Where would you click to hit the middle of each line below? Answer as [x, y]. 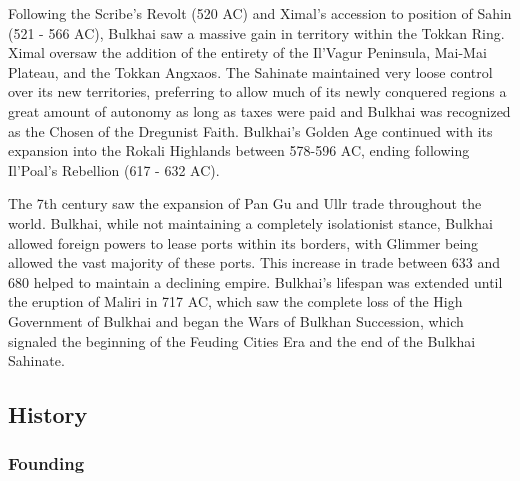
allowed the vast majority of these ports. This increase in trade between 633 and [254, 262]
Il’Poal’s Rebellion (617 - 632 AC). [114, 169]
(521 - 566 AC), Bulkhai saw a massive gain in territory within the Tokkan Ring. [256, 32]
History [48, 414]
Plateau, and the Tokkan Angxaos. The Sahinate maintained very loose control [250, 71]
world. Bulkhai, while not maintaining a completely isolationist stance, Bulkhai [250, 222]
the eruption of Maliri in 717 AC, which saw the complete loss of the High [235, 301]
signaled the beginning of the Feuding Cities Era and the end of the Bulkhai [242, 340]
